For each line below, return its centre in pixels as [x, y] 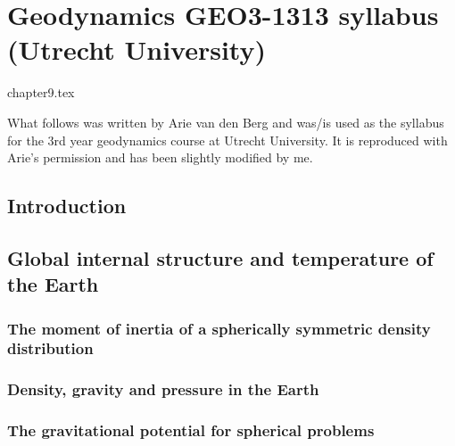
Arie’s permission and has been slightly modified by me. [160, 157]
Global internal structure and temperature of [220, 257]
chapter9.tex [41, 92]
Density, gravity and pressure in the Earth [163, 389]
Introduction [67, 206]
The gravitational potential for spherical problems [191, 430]
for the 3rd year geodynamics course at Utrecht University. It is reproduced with [227, 140]
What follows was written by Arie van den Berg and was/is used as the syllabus [226, 122]
